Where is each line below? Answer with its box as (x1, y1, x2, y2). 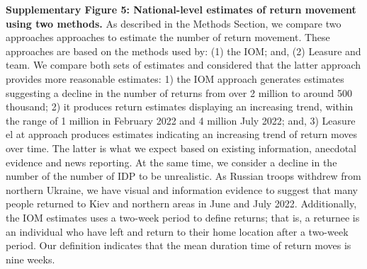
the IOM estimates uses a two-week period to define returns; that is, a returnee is (6, 210, 360, 224)
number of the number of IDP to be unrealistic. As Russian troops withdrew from (6, 168, 361, 183)
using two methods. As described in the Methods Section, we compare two (6, 16, 341, 30)
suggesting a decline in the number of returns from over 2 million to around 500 (6, 85, 352, 100)
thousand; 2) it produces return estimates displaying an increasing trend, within (6, 99, 354, 114)
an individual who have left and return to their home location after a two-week (6, 224, 349, 239)
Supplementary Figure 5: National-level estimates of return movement (6, 2, 356, 16)
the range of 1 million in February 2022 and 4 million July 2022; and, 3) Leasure (6, 113, 356, 127)
